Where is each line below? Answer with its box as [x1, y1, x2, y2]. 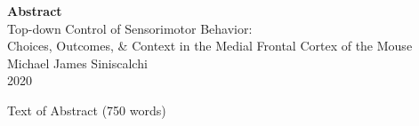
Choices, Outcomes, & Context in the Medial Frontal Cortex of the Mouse [7, 36, 413, 55]
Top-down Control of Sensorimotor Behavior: [7, 19, 253, 37]
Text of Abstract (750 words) [7, 100, 166, 119]
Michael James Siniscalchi [7, 53, 148, 72]
